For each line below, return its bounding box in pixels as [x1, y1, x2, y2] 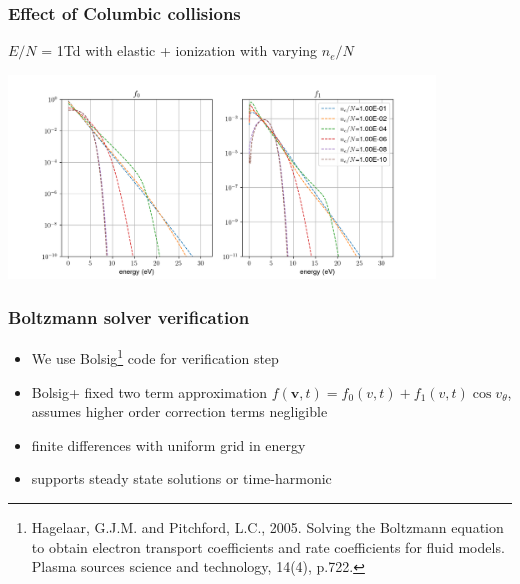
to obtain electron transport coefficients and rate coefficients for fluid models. [31, 536, 505, 557]
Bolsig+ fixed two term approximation [31, 381, 268, 402]
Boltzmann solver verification [8, 305, 250, 330]
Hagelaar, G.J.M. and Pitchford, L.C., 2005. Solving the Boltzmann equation [31, 516, 504, 537]
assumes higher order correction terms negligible [31, 401, 328, 422]
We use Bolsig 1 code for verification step [31, 345, 279, 369]
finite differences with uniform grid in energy [31, 434, 306, 455]
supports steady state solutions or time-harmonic [31, 468, 332, 489]
